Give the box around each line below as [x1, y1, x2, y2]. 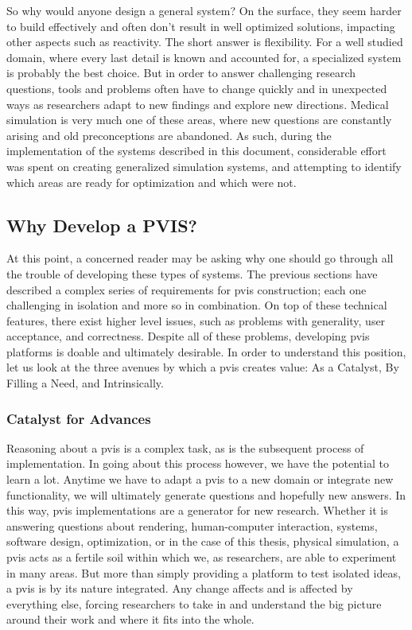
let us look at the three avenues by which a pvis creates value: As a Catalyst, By [6, 359, 399, 375]
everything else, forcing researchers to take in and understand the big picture [6, 595, 382, 612]
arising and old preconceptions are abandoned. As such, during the [6, 126, 332, 143]
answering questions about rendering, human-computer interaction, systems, [6, 517, 378, 534]
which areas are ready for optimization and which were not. [6, 173, 297, 190]
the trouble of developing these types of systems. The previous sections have [6, 265, 378, 282]
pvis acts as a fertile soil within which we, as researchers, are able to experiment [6, 549, 397, 566]
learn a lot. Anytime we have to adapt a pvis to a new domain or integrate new [6, 471, 394, 488]
